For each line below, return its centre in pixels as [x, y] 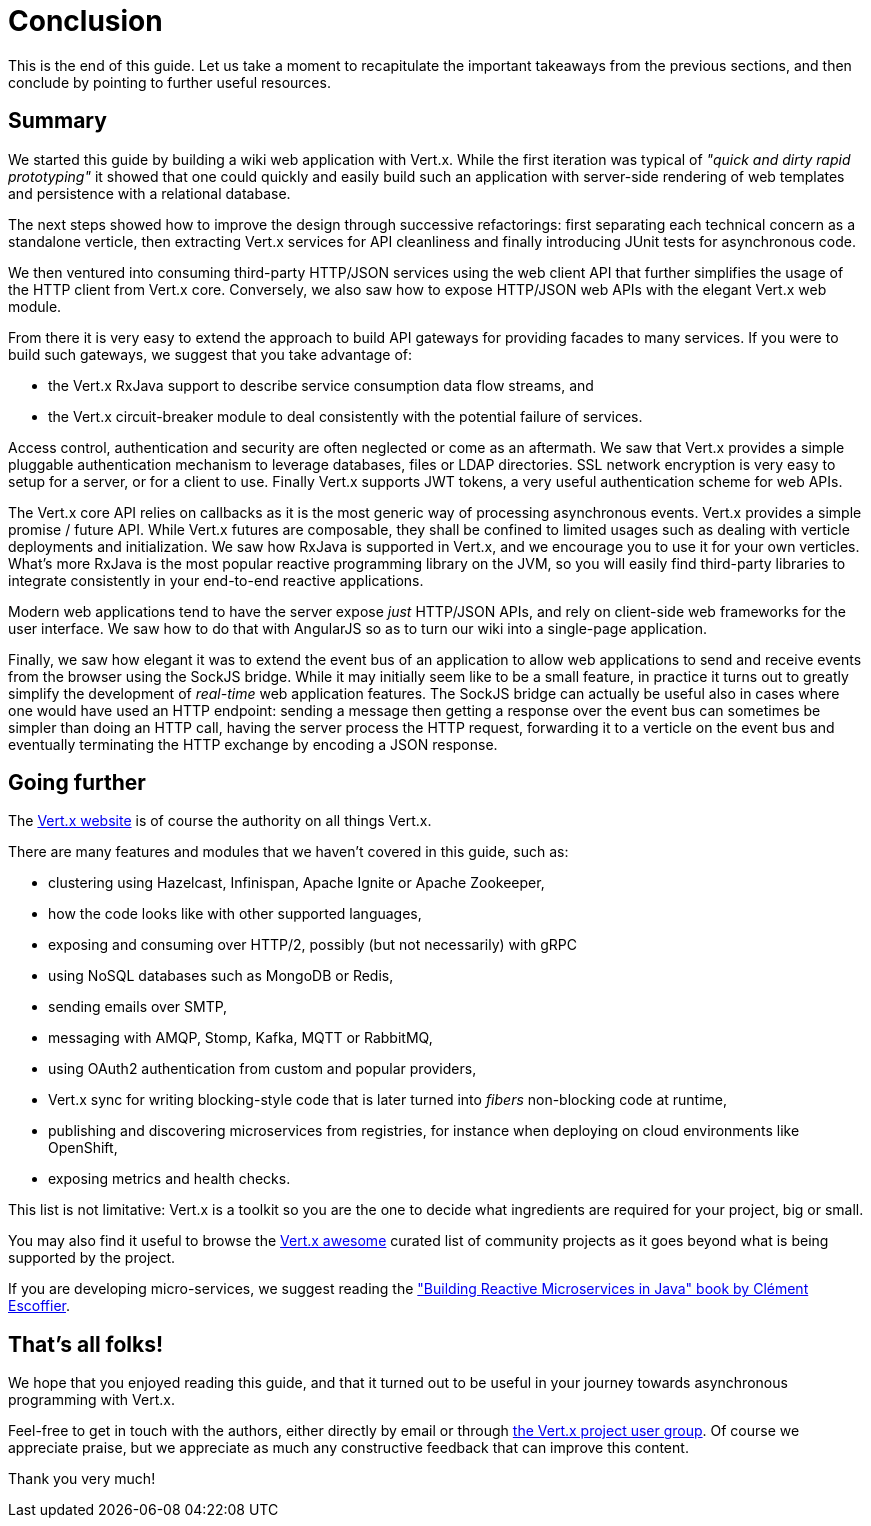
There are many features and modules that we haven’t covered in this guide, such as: [288, 852]
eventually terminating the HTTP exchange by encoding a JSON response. [253, 744]
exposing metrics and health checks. [169, 1179]
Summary [57, 121]
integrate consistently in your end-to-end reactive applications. [216, 580]
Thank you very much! [82, 1479]
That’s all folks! [86, 1344]
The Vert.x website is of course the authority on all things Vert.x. [220, 821]
